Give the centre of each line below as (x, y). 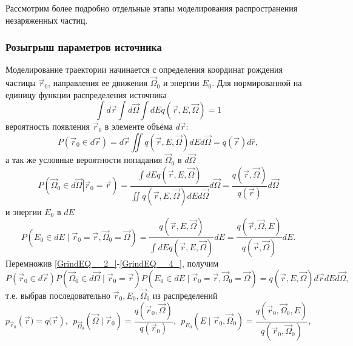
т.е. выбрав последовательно (58, 295)
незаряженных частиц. (47, 20)
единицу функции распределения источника (86, 94)
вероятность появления (48, 126)
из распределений (185, 295)
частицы (21, 83)
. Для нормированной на (257, 83)
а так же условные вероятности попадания (84, 160)
